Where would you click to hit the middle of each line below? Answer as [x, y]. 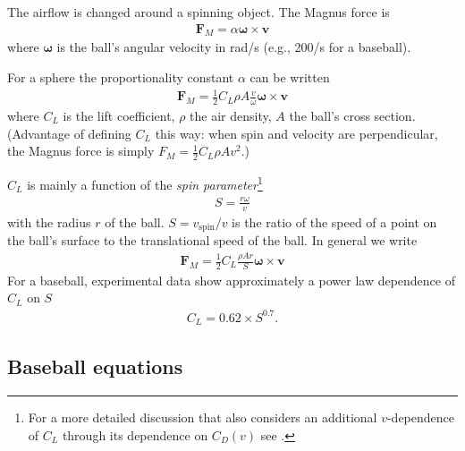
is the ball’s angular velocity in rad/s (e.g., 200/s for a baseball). [234, 47]
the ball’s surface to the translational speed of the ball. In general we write [212, 240]
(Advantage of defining [69, 133]
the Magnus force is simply [81, 151]
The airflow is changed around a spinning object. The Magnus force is [199, 12]
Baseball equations [95, 366]
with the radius [49, 221]
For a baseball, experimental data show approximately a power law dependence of [232, 280]
